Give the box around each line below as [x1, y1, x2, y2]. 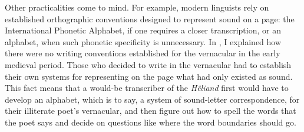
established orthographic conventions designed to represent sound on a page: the [5, 12, 295, 25]
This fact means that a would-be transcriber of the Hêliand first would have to [5, 82, 289, 94]
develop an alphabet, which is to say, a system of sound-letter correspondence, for [5, 93, 300, 105]
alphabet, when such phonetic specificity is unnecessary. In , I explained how [5, 35, 282, 48]
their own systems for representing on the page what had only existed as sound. [5, 70, 293, 82]
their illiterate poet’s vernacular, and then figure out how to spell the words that [5, 104, 296, 117]
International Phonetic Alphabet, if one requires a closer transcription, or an [5, 24, 281, 36]
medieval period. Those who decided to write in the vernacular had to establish [5, 58, 292, 70]
